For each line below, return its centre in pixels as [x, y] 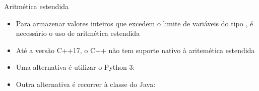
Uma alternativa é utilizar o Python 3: [75, 67]
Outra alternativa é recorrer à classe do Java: [86, 84]
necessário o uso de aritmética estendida [78, 33]
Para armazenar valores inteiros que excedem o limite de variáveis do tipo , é [135, 23]
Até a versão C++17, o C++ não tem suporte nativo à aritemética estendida [135, 50]
